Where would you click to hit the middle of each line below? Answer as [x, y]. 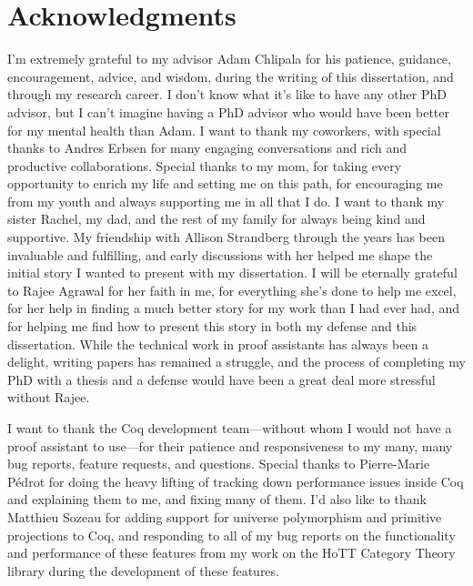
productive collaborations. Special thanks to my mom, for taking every [205, 165]
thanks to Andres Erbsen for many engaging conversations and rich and [207, 148]
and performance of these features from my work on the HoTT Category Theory [231, 553]
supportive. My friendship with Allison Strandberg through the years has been [226, 237]
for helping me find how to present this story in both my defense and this [212, 326]
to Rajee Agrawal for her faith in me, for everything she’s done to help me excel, [232, 290]
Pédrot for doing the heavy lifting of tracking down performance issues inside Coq [236, 481]
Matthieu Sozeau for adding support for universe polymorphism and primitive [225, 516]
